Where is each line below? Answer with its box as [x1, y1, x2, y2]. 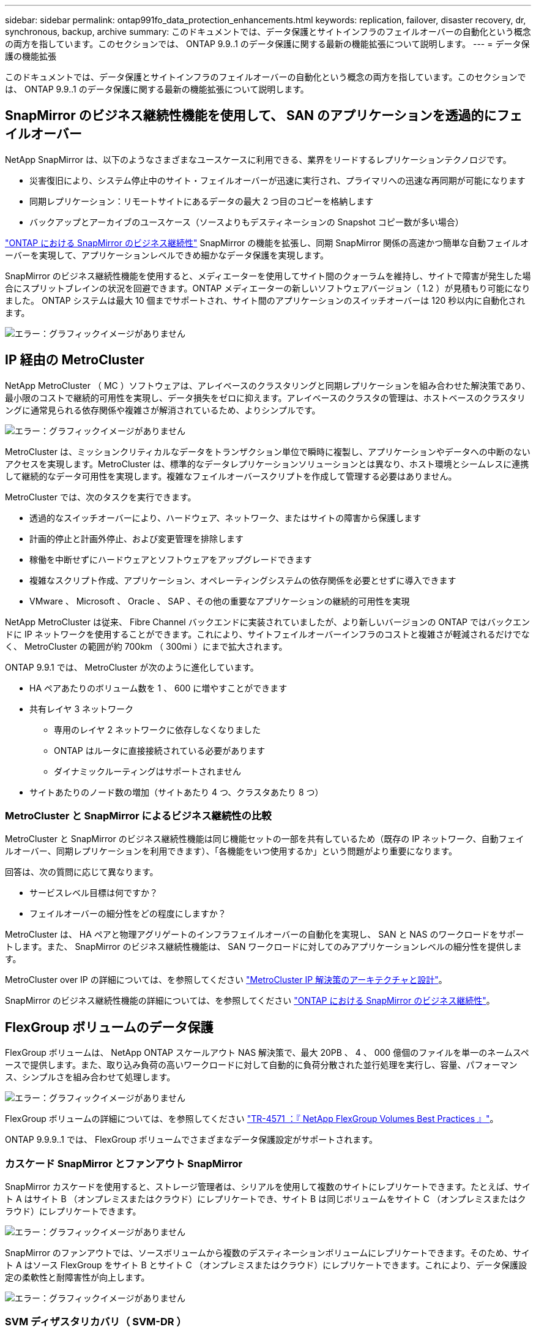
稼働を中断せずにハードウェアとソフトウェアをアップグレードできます [29, 554, 312, 565]
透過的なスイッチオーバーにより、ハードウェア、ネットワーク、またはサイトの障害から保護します [29, 512, 422, 523]
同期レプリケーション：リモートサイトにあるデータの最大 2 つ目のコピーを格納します [29, 195, 374, 206]
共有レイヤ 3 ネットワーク [29, 703, 134, 714]
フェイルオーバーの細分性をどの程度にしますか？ [29, 908, 226, 919]
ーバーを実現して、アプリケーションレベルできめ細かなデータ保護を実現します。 [5, 249, 329, 260]
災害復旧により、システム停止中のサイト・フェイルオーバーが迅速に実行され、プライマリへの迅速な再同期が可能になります [29, 175, 526, 186]
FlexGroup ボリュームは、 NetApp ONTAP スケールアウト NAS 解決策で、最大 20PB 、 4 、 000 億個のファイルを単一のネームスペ [5, 1047, 529, 1058]
